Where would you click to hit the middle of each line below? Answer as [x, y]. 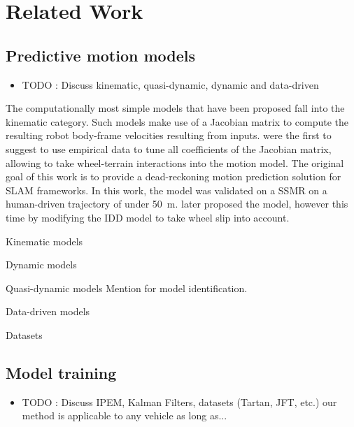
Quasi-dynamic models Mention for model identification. [127, 288]
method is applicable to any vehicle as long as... [125, 415]
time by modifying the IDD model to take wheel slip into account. [148, 217]
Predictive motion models [101, 55]
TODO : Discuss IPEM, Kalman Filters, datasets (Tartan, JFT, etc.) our [179, 401]
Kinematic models [44, 241]
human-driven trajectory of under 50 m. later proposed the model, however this [177, 204]
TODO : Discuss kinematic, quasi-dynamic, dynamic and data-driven [170, 84]
